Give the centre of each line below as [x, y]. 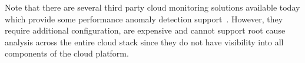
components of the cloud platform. [67, 53]
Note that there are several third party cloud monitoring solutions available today [152, 7]
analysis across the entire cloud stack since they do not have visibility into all [144, 42]
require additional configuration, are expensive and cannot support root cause [145, 30]
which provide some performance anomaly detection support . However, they [144, 19]
